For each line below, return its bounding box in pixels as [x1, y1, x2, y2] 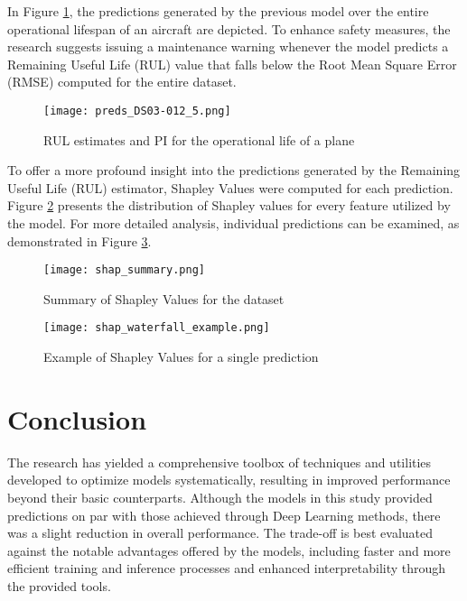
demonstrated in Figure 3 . [7, 231, 152, 250]
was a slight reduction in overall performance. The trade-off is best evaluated [7, 523, 434, 542]
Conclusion [7, 400, 147, 437]
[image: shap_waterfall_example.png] [43, 321, 270, 335]
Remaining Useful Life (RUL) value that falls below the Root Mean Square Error [7, 54, 457, 73]
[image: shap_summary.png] [43, 264, 205, 277]
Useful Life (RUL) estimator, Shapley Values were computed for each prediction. [7, 178, 453, 197]
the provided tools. [7, 576, 111, 595]
